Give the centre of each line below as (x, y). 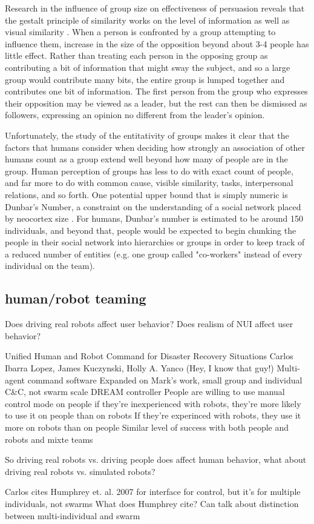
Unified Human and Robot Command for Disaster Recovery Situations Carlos (149, 356)
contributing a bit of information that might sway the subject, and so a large (148, 67)
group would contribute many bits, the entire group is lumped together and (145, 79)
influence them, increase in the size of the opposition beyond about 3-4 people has (157, 43)
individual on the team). (50, 266)
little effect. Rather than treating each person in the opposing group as (136, 55)
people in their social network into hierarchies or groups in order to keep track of (155, 242)
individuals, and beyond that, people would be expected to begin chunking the (151, 230)
